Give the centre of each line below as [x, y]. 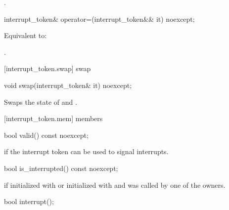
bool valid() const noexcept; [46, 135]
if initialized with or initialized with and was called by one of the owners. [115, 185]
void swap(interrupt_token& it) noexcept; [68, 85]
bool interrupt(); [29, 201]
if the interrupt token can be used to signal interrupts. [86, 151]
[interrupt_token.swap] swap [47, 68]
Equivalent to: [25, 35]
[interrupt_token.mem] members [53, 118]
